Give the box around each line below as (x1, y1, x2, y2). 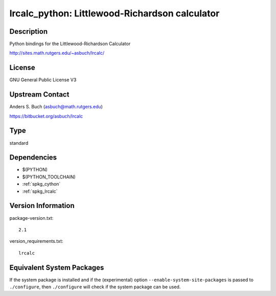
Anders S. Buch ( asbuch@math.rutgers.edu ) (9, 104, 103, 110)
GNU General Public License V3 (9, 77, 77, 83)
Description (9, 27, 48, 36)
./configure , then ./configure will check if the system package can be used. (9, 284, 181, 290)
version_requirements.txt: (9, 238, 63, 244)
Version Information (9, 201, 75, 210)
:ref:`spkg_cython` (22, 181, 61, 187)
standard (9, 140, 29, 146)
